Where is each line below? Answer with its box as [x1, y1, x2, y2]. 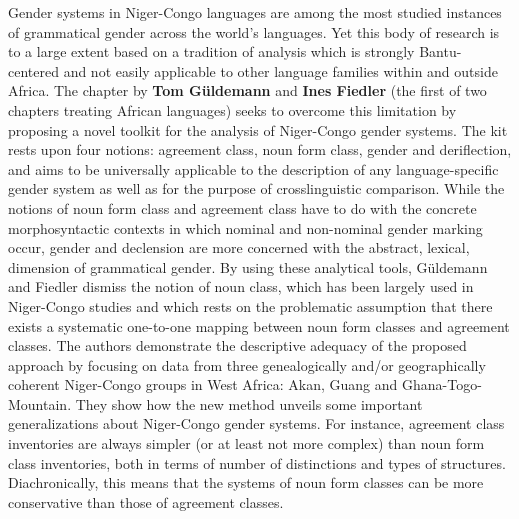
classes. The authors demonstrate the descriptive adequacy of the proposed [8, 335, 467, 356]
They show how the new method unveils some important [75, 393, 423, 414]
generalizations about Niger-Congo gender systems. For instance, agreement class [8, 413, 505, 434]
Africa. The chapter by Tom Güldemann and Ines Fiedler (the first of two [8, 80, 487, 101]
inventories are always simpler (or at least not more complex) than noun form [8, 433, 485, 454]
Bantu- [419, 41, 462, 62]
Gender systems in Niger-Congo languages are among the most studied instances [8, 2, 502, 22]
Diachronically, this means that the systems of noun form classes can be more [8, 472, 484, 493]
